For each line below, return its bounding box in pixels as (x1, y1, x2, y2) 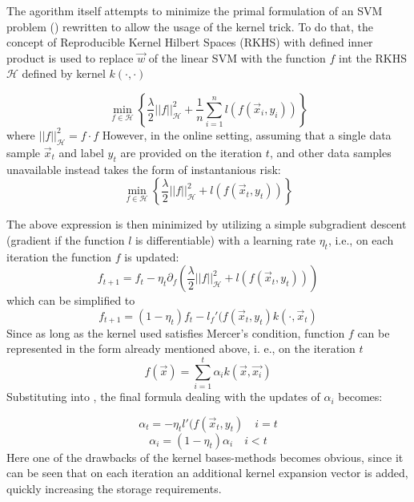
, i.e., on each (328, 231, 394, 248)
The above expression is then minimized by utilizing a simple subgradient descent (6, 216, 407, 233)
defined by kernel (22, 65, 106, 82)
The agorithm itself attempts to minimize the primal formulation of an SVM (6, 2, 383, 18)
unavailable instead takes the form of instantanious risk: (6, 160, 281, 177)
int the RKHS (339, 49, 408, 66)
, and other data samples (269, 144, 392, 160)
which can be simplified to (6, 292, 135, 309)
